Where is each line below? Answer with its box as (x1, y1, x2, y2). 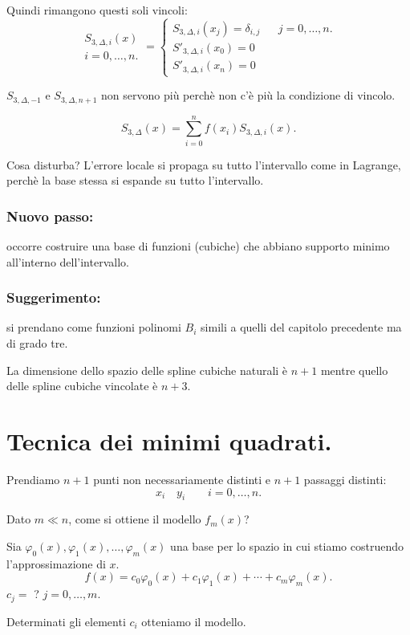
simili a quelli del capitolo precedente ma (201, 319, 402, 336)
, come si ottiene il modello (68, 511, 201, 527)
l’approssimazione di (6, 555, 106, 572)
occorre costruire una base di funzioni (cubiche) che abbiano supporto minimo (6, 238, 390, 254)
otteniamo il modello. (141, 613, 246, 629)
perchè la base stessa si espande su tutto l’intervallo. (6, 172, 264, 189)
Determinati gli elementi (6, 613, 126, 629)
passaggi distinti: (303, 470, 387, 487)
